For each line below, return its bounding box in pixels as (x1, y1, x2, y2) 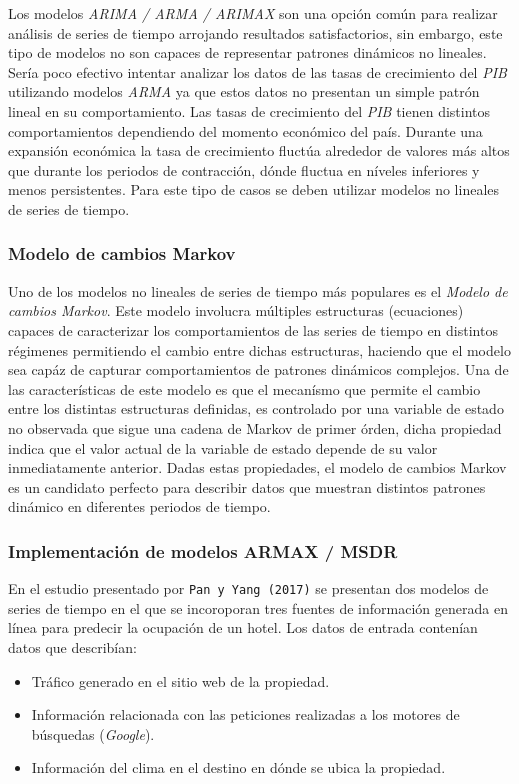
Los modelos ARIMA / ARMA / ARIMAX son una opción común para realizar (8, 3, 498, 23)
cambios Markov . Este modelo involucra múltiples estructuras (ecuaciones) (8, 300, 464, 321)
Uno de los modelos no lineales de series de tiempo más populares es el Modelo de (8, 280, 508, 301)
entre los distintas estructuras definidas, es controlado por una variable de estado (8, 398, 504, 419)
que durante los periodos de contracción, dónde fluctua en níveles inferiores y (8, 159, 480, 180)
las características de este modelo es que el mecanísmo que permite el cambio (8, 378, 481, 399)
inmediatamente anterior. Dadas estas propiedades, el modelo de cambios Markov (8, 457, 507, 478)
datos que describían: (8, 636, 137, 657)
